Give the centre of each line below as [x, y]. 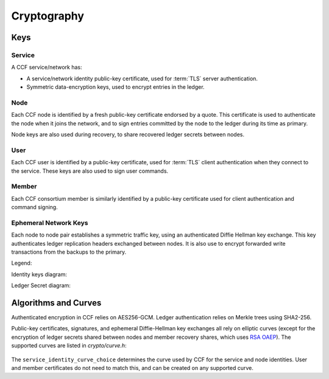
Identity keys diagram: [39, 274]
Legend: [22, 263]
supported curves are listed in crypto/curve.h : [69, 346]
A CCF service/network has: [47, 68]
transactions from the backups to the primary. [69, 252]
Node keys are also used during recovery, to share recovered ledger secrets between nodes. [128, 134]
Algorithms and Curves [56, 303]
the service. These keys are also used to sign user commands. [90, 171]
